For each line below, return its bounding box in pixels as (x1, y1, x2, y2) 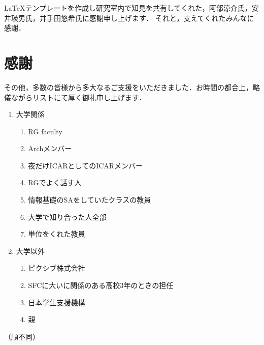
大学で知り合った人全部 (28, 211, 107, 222)
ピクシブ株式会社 (28, 263, 85, 273)
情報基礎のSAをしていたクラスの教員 (28, 194, 151, 205)
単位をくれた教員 (28, 228, 85, 239)
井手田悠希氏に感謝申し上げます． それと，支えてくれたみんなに (39, 12, 254, 23)
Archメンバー (28, 143, 72, 154)
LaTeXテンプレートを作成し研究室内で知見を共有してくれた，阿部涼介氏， (4, 3, 252, 13)
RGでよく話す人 (28, 177, 82, 188)
